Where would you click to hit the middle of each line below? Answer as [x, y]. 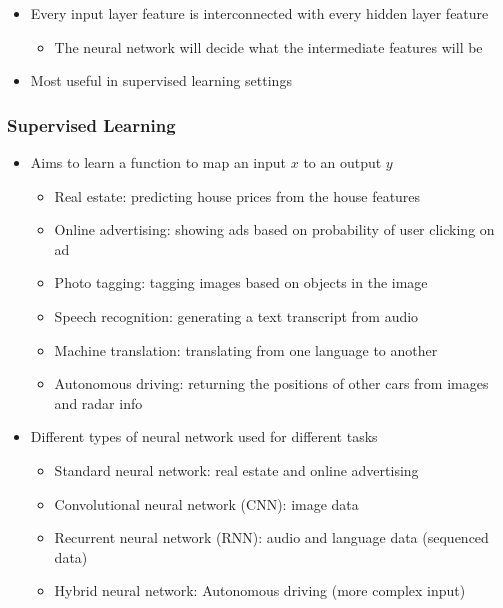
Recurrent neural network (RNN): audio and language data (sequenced [271, 537]
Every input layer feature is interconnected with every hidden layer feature [259, 13]
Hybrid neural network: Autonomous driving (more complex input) [260, 590]
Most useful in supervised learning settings [161, 80]
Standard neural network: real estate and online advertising [236, 469]
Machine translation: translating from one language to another [246, 349]
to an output [342, 162]
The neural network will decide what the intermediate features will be [268, 46]
